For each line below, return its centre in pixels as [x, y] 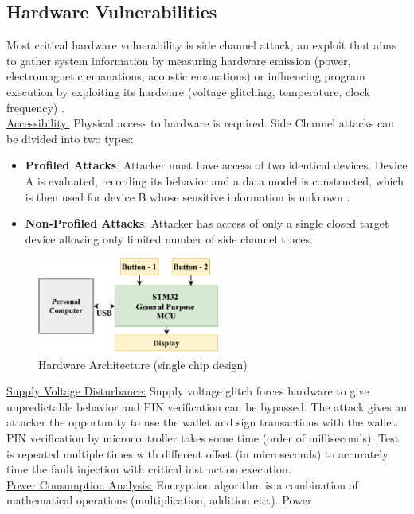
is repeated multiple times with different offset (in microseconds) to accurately [197, 453]
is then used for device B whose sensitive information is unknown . [187, 196]
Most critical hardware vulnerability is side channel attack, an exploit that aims [201, 45]
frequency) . [35, 107]
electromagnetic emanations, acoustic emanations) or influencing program [186, 76]
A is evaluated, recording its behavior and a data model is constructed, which [215, 180]
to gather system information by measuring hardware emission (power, [179, 60]
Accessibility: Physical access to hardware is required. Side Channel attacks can [200, 123]
